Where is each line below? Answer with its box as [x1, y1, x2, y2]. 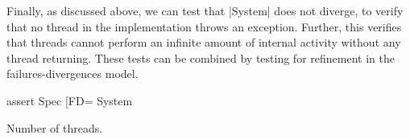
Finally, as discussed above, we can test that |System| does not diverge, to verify [6, 2, 404, 18]
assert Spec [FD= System [6, 92, 133, 108]
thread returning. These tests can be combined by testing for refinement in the [6, 49, 395, 66]
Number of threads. [6, 119, 103, 136]
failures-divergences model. [6, 65, 139, 82]
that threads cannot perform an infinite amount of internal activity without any [6, 34, 401, 51]
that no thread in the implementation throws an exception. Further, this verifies [6, 18, 402, 35]
